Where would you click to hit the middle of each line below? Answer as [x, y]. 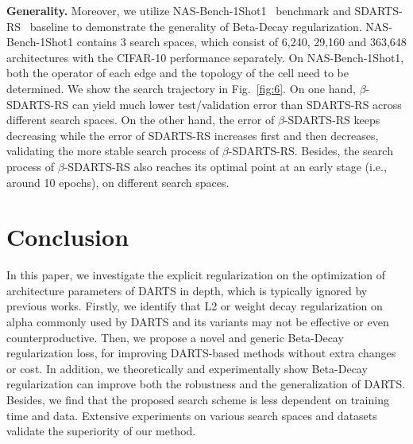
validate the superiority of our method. [101, 431]
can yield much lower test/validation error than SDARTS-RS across [237, 104]
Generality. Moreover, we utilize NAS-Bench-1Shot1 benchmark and [179, 10]
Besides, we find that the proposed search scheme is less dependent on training [198, 399]
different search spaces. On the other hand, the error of [141, 120]
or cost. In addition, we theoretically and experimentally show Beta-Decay [187, 368]
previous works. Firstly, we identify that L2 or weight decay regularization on [195, 306]
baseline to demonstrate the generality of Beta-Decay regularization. [196, 26]
